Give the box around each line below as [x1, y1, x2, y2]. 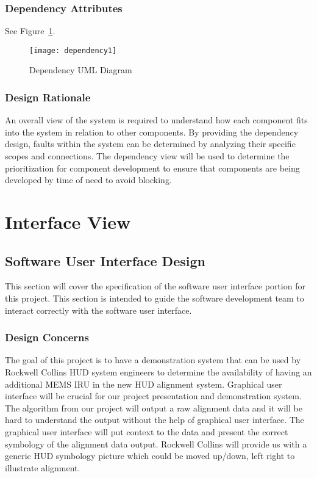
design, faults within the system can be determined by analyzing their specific [5, 137, 296, 150]
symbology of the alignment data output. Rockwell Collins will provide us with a [5, 437, 307, 450]
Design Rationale [5, 89, 91, 104]
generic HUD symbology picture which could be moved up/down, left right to [5, 449, 295, 462]
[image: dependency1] [29, 46, 117, 55]
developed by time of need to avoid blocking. [5, 173, 172, 186]
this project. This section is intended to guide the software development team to [5, 292, 304, 305]
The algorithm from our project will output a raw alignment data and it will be [5, 401, 302, 414]
